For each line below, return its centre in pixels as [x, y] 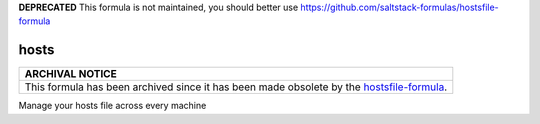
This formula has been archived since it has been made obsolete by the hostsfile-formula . [236, 87]
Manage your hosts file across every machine [112, 106]
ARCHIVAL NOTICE [70, 74]
